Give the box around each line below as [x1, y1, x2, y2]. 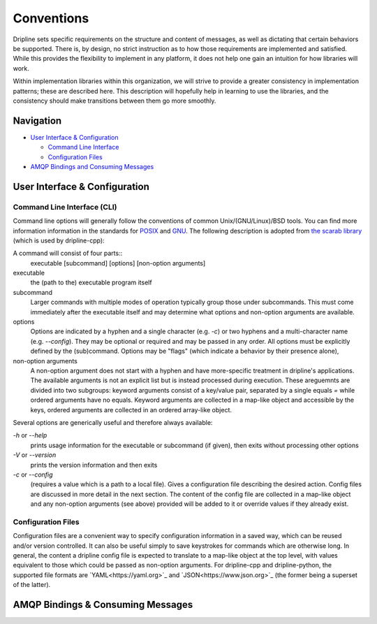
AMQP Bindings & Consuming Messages [13, 598, 193, 611]
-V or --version [13, 451, 57, 459]
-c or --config [13, 470, 53, 479]
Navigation [13, 115, 62, 126]
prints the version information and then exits [30, 460, 158, 469]
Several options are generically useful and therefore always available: [13, 418, 213, 426]
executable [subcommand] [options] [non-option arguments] [30, 259, 206, 267]
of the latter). [13, 581, 51, 589]
